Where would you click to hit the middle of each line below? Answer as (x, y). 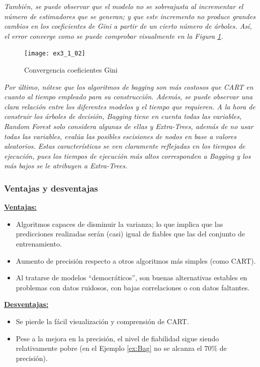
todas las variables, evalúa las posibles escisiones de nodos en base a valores (120, 136)
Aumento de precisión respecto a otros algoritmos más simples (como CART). (136, 260)
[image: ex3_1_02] (55, 54)
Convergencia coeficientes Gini (71, 70)
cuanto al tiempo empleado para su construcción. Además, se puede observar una (128, 97)
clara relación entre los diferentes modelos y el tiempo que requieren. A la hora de (130, 106)
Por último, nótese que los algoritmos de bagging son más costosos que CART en (129, 86)
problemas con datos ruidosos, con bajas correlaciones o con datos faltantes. (133, 287)
